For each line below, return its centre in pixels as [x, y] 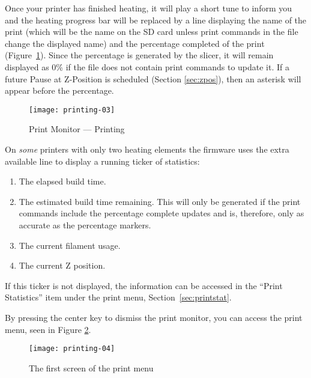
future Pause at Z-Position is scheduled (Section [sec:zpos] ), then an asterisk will [153, 78]
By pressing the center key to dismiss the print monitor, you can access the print [154, 317]
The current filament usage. [70, 245]
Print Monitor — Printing [77, 129]
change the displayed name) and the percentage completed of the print [135, 43]
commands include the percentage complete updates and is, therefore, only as [162, 213]
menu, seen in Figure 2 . [48, 329]
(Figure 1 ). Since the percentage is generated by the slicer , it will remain [139, 55]
